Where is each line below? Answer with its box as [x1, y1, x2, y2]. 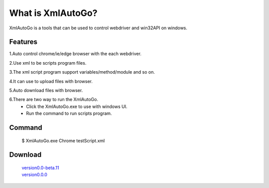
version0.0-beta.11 [21, 165, 59, 171]
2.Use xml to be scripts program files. [9, 60, 87, 66]
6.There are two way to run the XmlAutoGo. [9, 96, 98, 102]
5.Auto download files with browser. [9, 88, 83, 94]
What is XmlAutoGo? [9, 7, 98, 18]
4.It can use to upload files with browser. [9, 78, 93, 84]
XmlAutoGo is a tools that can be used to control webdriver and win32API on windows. [9, 25, 188, 31]
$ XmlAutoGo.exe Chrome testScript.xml [21, 137, 105, 144]
